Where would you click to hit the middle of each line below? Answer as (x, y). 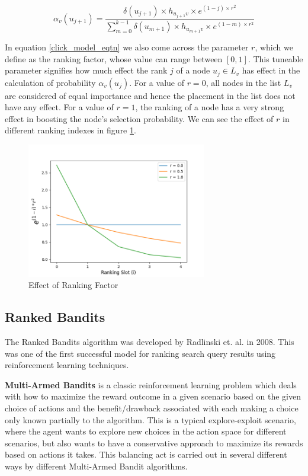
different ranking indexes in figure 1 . (70, 130)
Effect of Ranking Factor (73, 285)
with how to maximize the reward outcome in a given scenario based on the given (153, 396)
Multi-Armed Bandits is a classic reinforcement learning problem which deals (151, 384)
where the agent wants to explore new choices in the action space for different (146, 431)
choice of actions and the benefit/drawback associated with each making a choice (152, 408)
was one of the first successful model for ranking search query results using (140, 353)
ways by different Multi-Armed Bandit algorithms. (96, 466)
